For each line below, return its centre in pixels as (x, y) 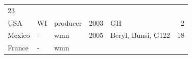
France (18, 48)
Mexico (19, 35)
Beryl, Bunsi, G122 (140, 35)
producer (68, 22)
